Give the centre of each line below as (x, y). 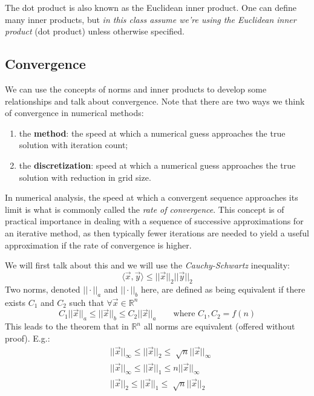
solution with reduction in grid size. (85, 177)
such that (87, 302)
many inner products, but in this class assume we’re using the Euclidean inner (151, 19)
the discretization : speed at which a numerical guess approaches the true (157, 165)
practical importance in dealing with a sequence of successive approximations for (154, 221)
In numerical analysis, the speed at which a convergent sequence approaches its (152, 197)
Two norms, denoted (43, 289)
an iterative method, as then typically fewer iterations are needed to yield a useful (157, 232)
